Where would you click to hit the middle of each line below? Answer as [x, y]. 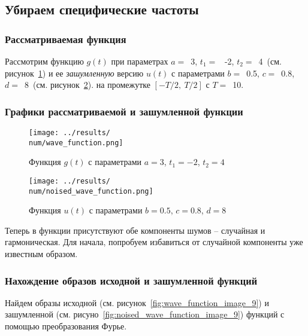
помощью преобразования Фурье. [66, 326]
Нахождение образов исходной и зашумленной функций [131, 280]
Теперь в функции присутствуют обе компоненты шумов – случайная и [135, 230]
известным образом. [41, 253]
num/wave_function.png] [76, 143]
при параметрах [140, 61]
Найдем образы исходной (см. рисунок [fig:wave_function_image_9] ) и [137, 302]
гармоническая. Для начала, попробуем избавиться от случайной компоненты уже [154, 242]
